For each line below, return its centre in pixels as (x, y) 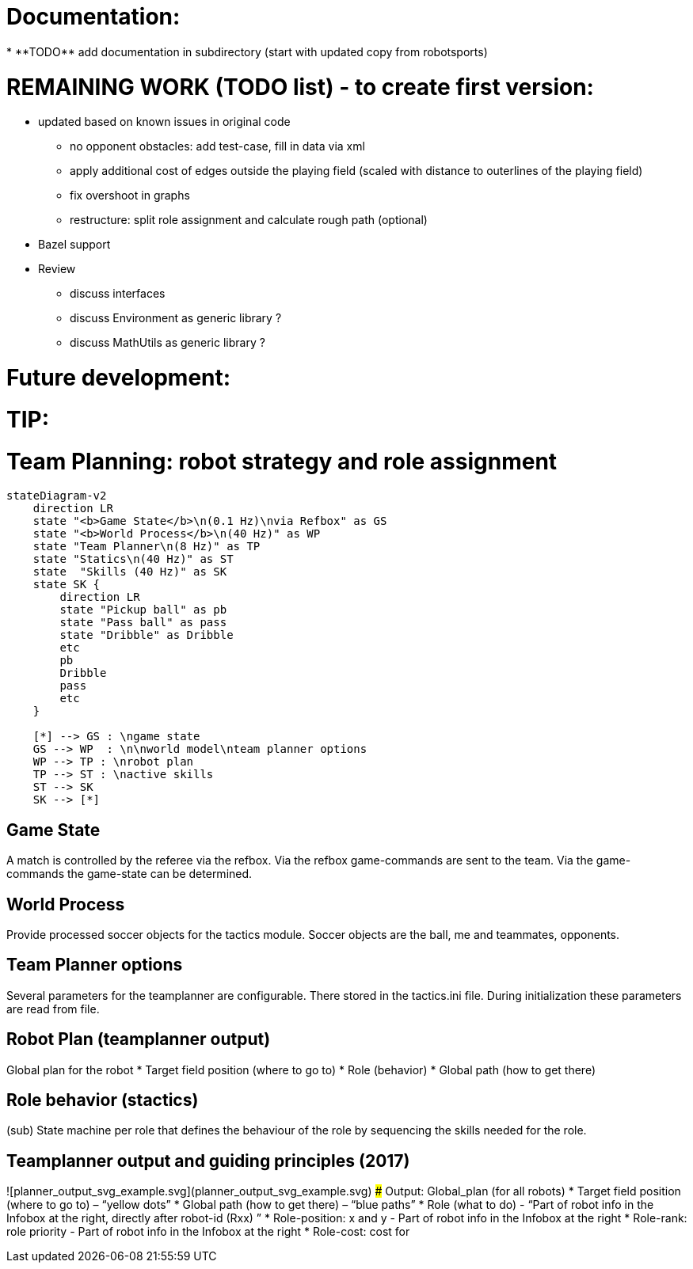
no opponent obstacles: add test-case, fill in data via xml (217, 146)
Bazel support (74, 245)
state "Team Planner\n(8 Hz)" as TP (147, 547)
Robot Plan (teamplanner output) (139, 1039)
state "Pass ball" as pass (143, 623)
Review (57, 269)
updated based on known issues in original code (164, 122)
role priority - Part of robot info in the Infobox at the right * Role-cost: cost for (208, 1232)
